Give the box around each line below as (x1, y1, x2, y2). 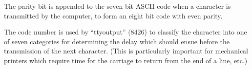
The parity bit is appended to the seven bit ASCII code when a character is (4, 1, 231, 11)
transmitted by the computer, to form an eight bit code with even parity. (4, 10, 223, 20)
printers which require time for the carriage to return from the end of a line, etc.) (4, 55, 248, 65)
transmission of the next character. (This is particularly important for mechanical (4, 46, 249, 56)
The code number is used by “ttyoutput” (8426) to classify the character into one (4, 27, 247, 37)
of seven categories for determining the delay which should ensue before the (4, 36, 230, 46)
